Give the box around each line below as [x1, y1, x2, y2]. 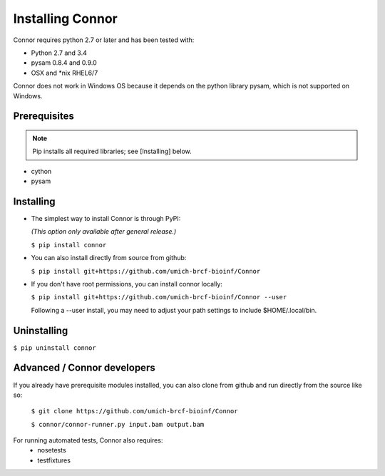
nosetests [37, 446, 67, 455]
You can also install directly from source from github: [31, 254, 187, 262]
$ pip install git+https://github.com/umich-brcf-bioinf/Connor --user [31, 293, 287, 301]
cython [31, 167, 52, 175]
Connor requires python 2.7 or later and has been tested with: [13, 36, 195, 44]
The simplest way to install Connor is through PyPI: [31, 214, 181, 222]
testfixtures [37, 456, 71, 465]
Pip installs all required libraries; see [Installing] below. [32, 147, 192, 156]
